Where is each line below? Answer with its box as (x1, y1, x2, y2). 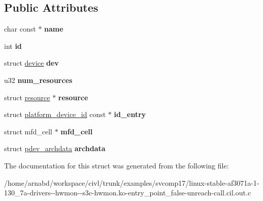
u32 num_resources (4, 74, 73, 85)
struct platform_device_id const (4, 109, 106, 120)
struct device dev (4, 58, 59, 68)
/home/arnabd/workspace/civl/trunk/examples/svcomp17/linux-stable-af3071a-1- (4, 177, 259, 188)
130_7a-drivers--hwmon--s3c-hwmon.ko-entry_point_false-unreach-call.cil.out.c (4, 187, 251, 198)
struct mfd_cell (4, 126, 53, 136)
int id (4, 40, 22, 51)
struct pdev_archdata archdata (4, 143, 106, 154)
